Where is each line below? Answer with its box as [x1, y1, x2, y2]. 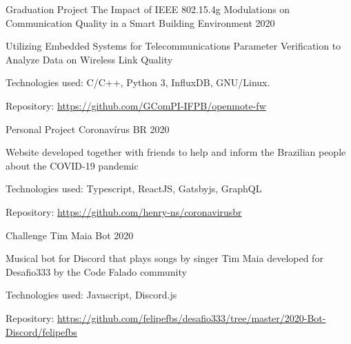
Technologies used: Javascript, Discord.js [6, 287, 177, 302]
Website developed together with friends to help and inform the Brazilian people [6, 145, 346, 159]
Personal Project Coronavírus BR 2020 [6, 121, 170, 136]
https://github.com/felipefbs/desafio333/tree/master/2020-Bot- [57, 310, 326, 325]
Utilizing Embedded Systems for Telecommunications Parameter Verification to [6, 39, 341, 53]
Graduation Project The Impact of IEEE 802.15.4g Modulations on [6, 2, 290, 16]
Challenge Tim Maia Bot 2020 [6, 227, 134, 242]
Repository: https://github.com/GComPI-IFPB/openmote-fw [6, 98, 266, 112]
